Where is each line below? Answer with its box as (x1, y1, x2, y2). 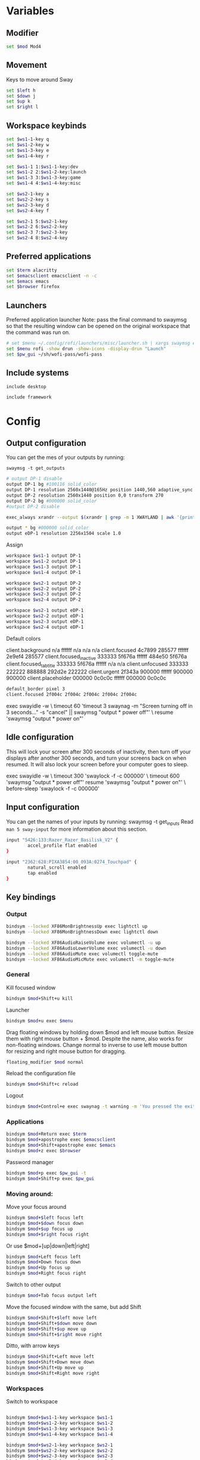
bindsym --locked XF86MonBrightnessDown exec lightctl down (6, 929, 159, 935)
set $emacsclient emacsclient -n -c (6, 273, 97, 279)
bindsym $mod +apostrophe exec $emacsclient (6, 1137, 116, 1143)
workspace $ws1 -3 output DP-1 (6, 564, 82, 570)
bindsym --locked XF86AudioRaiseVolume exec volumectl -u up (6, 940, 161, 946)
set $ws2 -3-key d (6, 202, 49, 208)
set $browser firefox (6, 284, 60, 290)
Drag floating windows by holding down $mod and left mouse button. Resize (6, 1028, 194, 1035)
